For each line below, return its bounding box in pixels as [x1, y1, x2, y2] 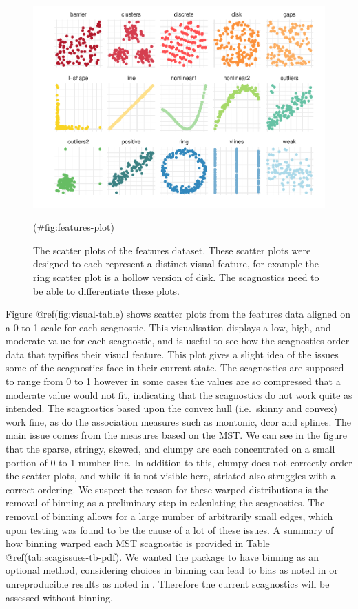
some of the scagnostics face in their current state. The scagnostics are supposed [6, 360, 344, 375]
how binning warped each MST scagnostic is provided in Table [6, 536, 270, 550]
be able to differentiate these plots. [33, 283, 180, 298]
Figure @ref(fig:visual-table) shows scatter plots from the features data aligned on [6, 307, 350, 321]
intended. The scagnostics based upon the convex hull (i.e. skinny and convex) [6, 401, 337, 415]
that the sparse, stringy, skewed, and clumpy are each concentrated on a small [6, 442, 335, 456]
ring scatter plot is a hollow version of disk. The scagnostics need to [33, 269, 319, 284]
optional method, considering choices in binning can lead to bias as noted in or [6, 563, 338, 577]
